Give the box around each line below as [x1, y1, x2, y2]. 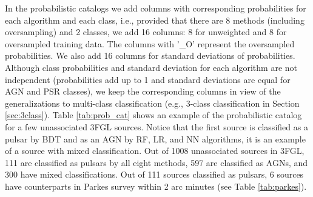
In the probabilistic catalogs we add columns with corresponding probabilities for [5, 2, 306, 14]
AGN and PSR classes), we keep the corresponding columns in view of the [5, 85, 281, 98]
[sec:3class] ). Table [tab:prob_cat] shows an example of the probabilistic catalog [5, 109, 302, 121]
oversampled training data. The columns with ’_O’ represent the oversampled [5, 37, 295, 50]
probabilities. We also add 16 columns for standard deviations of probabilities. [5, 49, 295, 62]
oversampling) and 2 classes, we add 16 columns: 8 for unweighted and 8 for [5, 25, 287, 38]
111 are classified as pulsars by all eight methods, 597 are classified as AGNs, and [5, 156, 308, 169]
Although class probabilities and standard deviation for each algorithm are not [5, 61, 298, 73]
